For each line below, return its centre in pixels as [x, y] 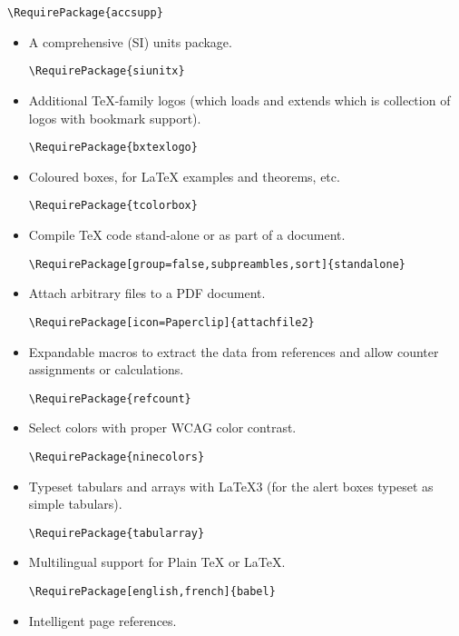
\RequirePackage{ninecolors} [117, 457]
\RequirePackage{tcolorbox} [113, 206]
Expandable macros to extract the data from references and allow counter [234, 351]
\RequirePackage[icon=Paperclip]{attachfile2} [171, 322]
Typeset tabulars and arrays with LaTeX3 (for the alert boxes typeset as [231, 486]
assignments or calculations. [106, 369]
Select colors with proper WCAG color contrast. [162, 427]
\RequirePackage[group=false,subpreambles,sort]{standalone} [217, 264]
